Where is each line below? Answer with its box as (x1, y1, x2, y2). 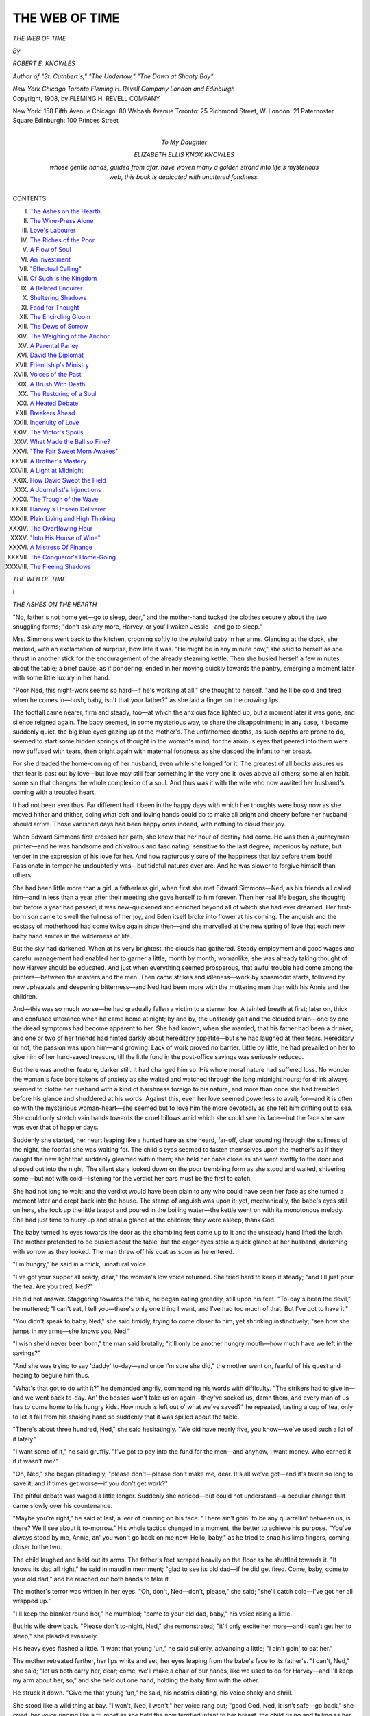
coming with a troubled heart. (12, 788, 96, 796)
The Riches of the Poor (29, 235, 95, 244)
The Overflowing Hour (29, 524, 93, 532)
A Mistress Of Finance (29, 543, 92, 552)
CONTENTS (12, 194, 47, 202)
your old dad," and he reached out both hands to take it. (12, 1575, 171, 1583)
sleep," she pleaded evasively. (12, 1632, 99, 1640)
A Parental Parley (29, 342, 79, 350)
